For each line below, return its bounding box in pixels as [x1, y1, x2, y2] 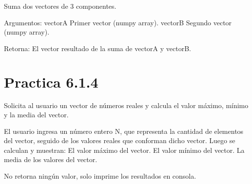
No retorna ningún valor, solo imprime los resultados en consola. [4, 171, 196, 181]
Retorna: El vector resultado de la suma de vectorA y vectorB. [4, 43, 191, 53]
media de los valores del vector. [4, 154, 97, 165]
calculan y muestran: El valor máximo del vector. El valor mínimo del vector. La [4, 145, 245, 155]
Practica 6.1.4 [4, 72, 98, 92]
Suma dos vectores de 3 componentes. [4, 1, 116, 11]
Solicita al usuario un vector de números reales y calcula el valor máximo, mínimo [4, 100, 249, 110]
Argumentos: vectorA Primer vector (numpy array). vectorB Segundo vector [4, 17, 232, 27]
